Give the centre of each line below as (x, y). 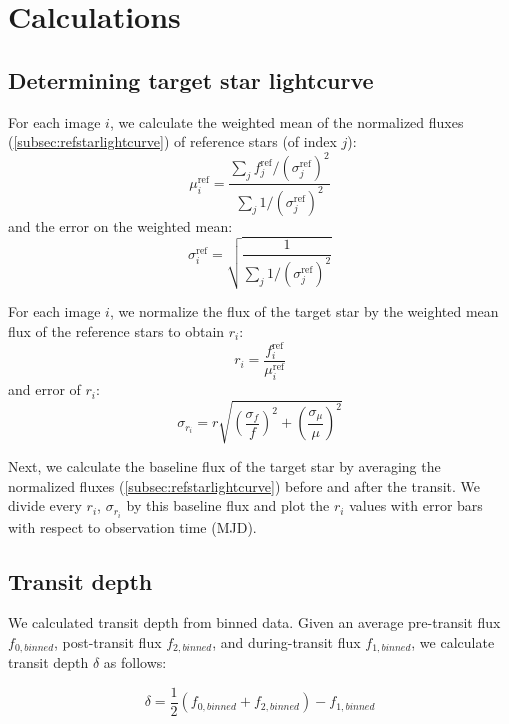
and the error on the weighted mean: (120, 225)
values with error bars (416, 505)
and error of (44, 389)
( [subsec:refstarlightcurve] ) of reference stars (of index (172, 141)
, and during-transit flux (286, 641)
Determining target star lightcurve (191, 79)
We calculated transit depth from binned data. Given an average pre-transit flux (254, 622)
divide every (45, 505)
